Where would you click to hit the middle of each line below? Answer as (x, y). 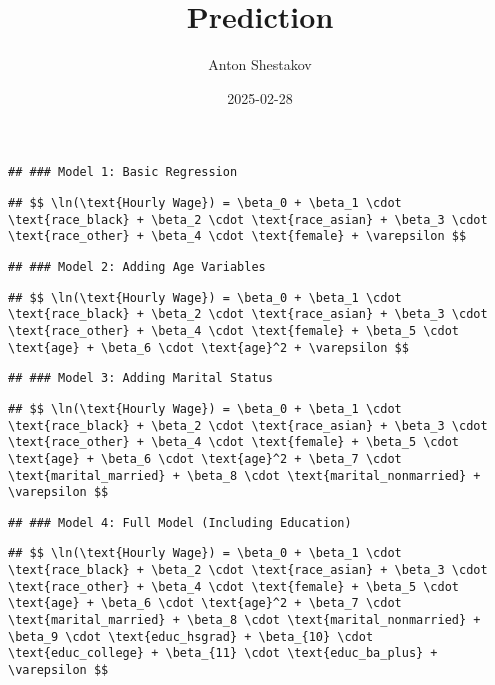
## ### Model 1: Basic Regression (123, 172)
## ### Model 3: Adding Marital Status (140, 378)
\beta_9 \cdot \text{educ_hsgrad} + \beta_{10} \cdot (191, 636)
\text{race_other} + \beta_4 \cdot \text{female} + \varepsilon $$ (237, 236)
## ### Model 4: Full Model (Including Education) (180, 522)
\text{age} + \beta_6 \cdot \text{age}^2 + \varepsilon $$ (208, 347)
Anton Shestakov (260, 64)
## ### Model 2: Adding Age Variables (137, 266)
